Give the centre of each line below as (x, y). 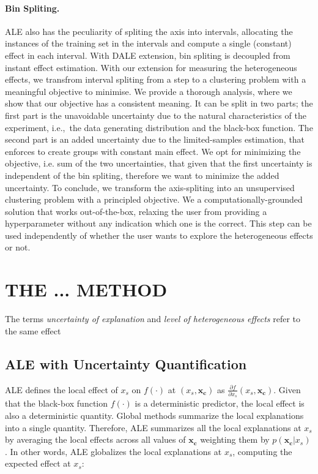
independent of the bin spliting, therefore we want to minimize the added (142, 175)
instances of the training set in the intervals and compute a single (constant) (148, 43)
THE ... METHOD (86, 289)
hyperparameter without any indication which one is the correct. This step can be (158, 223)
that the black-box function (57, 403)
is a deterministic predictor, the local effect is (220, 403)
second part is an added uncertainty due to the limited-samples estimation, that (155, 139)
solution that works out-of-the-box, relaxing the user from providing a (136, 211)
